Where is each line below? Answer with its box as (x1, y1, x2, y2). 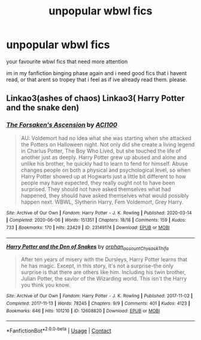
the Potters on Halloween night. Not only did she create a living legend (20, 141, 195, 148)
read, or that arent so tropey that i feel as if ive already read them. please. (6, 76, 187, 83)
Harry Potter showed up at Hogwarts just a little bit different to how (20, 172, 187, 180)
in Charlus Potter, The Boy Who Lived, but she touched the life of (20, 147, 181, 154)
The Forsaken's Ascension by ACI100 (6, 121, 118, 129)
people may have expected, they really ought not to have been (20, 179, 175, 186)
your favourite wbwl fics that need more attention (6, 58, 128, 65)
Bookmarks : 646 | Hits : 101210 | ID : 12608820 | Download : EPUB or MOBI (6, 308, 160, 314)
